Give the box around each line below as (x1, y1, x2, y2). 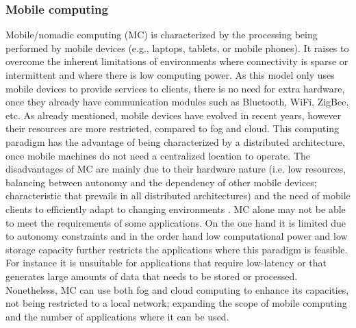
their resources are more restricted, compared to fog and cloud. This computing (5, 121, 340, 136)
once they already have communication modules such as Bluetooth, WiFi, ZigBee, (5, 94, 349, 109)
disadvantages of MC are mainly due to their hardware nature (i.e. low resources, (5, 162, 346, 176)
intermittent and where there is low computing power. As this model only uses (5, 68, 335, 81)
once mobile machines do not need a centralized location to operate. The (5, 148, 311, 162)
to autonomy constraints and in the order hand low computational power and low (5, 229, 348, 243)
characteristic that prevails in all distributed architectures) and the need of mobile (5, 188, 351, 203)
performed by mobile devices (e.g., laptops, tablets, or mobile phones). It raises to (5, 40, 349, 55)
